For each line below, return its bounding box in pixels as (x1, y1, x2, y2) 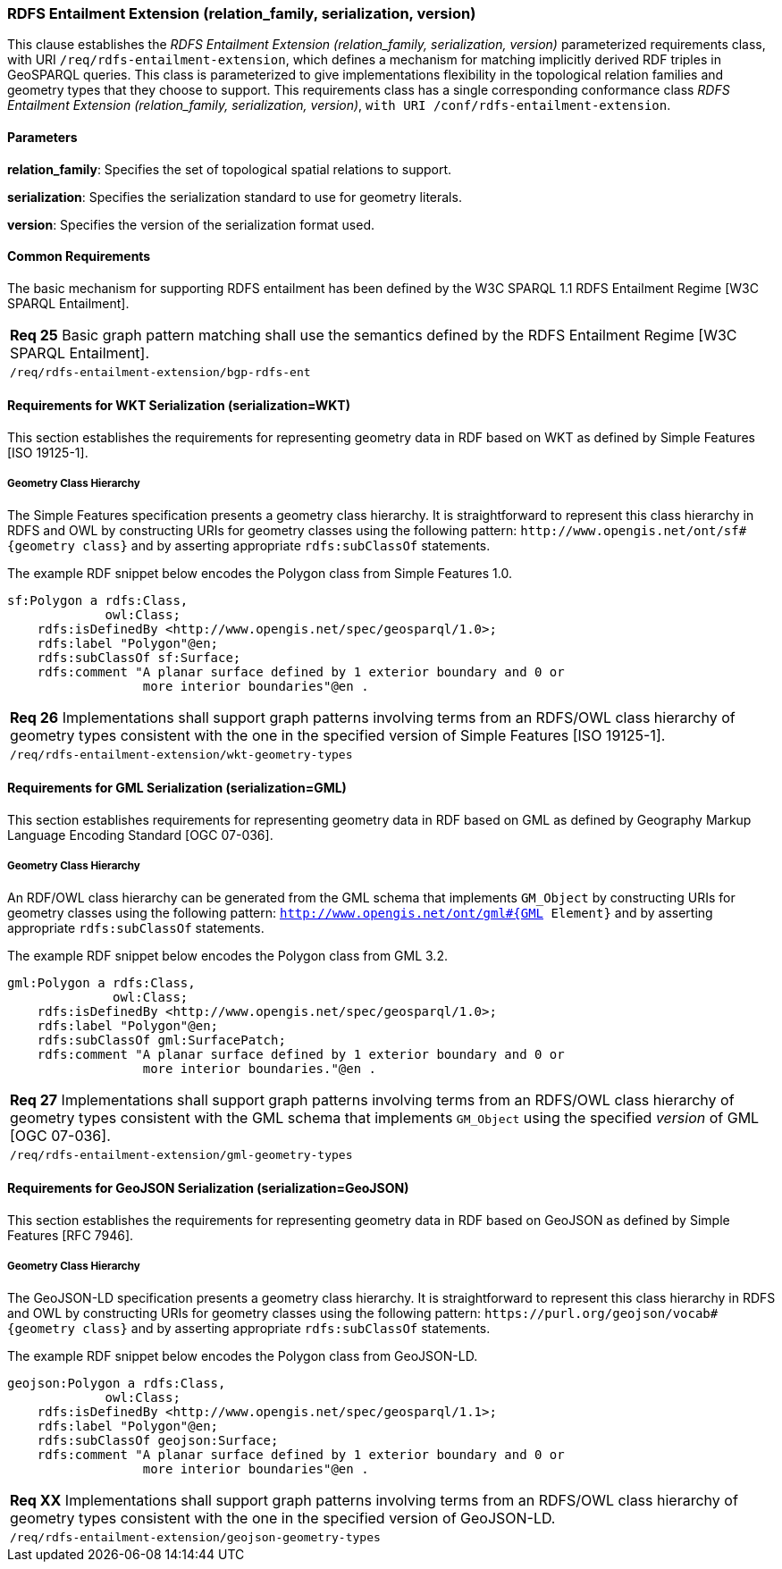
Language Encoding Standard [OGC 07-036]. (7, 827, 273, 843)
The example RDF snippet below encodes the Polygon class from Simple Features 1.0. (7, 565, 512, 581)
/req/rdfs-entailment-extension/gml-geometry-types (10, 1147, 353, 1162)
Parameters (7, 129, 78, 145)
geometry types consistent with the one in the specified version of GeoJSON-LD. (10, 1508, 556, 1527)
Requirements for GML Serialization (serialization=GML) (7, 780, 347, 796)
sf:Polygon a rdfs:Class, (7, 592, 189, 608)
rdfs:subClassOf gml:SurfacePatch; (37, 1032, 286, 1047)
